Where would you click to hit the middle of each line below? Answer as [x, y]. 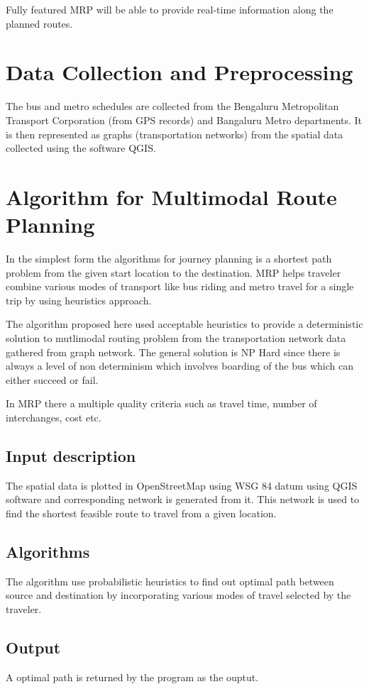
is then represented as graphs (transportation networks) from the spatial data [175, 134]
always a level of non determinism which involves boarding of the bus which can [180, 366]
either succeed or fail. [52, 379]
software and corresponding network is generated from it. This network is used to [183, 499]
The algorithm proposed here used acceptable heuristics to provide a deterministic [184, 324]
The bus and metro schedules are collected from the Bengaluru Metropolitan [172, 106]
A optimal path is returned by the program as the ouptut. [132, 677]
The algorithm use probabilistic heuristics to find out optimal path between [170, 581]
